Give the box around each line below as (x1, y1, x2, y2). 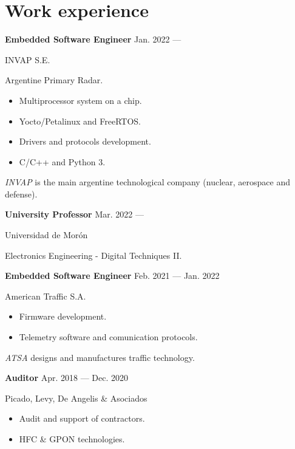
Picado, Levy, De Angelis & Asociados (5, 391, 147, 404)
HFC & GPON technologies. (19, 433, 125, 445)
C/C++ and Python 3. (19, 155, 106, 168)
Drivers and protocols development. (19, 135, 151, 148)
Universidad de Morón (5, 228, 88, 241)
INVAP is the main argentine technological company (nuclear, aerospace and (5, 176, 290, 188)
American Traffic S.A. (5, 289, 86, 302)
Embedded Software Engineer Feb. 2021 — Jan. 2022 (5, 269, 220, 282)
